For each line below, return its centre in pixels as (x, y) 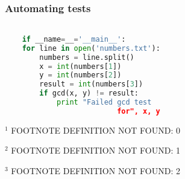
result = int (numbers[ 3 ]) (91, 84)
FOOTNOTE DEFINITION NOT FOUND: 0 (96, 130)
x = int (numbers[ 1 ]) (80, 66)
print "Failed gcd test (104, 102)
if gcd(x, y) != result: (89, 93)
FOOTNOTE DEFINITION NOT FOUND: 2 (96, 170)
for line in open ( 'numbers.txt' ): (91, 48)
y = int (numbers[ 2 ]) (80, 75)
